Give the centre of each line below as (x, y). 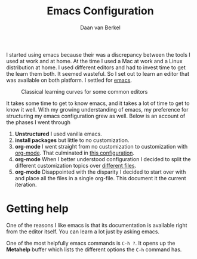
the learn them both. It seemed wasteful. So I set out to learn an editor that (98, 73)
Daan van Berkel (100, 27)
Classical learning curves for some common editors (84, 91)
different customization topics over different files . (75, 165)
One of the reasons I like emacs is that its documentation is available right (97, 225)
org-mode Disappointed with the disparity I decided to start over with (100, 172)
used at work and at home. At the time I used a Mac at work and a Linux (95, 61)
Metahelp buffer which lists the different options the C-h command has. (94, 249)
